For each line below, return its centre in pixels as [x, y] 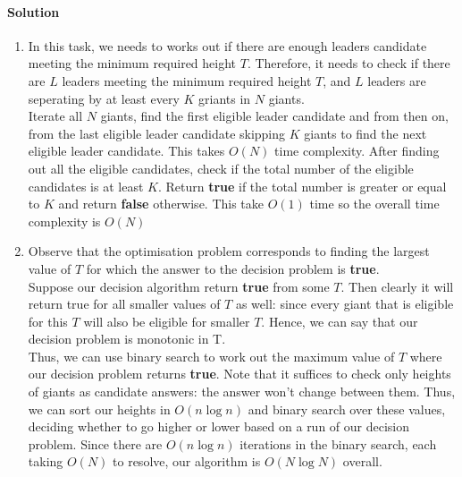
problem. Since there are [95, 443]
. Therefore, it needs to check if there [349, 63]
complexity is [64, 221]
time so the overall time [374, 204]
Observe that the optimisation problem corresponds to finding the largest [229, 251]
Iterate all [55, 116]
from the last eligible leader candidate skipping [157, 133]
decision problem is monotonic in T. [127, 339]
